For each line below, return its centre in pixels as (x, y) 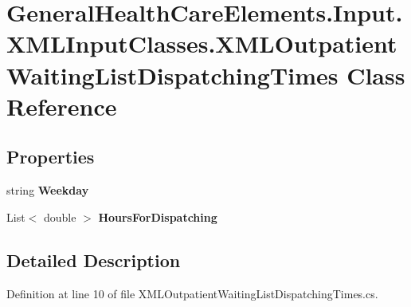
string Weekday (48, 190)
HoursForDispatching (158, 216)
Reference (62, 106)
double (60, 216)
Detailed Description (94, 260)
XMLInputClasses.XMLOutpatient (202, 43)
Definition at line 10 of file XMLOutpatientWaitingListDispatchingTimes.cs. (192, 293)
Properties (51, 157)
